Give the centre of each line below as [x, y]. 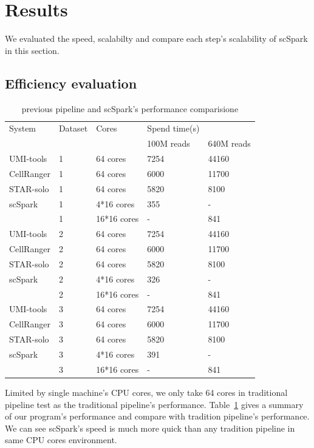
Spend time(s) [173, 128]
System [23, 128]
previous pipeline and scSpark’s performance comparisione [130, 108]
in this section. [32, 50]
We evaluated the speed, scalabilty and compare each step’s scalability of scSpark [156, 38]
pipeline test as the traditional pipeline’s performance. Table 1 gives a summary [154, 404]
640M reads [229, 143]
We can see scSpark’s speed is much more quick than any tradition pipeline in [150, 428]
